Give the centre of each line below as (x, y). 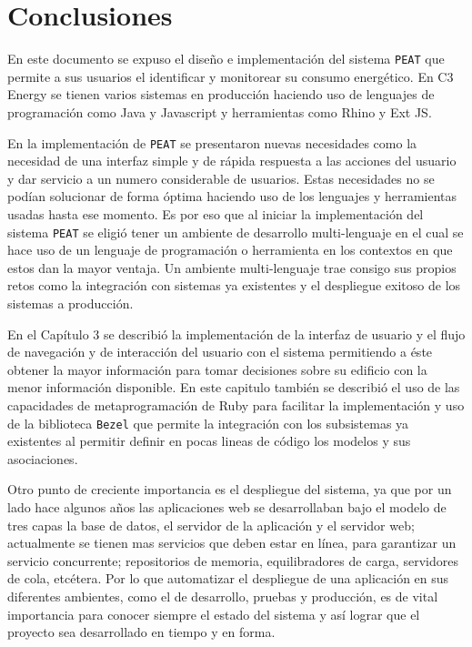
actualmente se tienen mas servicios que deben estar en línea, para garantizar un (232, 543)
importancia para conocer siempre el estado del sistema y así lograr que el (214, 614)
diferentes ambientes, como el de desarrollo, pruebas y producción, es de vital (223, 596)
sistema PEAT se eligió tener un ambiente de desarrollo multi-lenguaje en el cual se (236, 232)
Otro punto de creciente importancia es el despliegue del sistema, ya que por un (230, 489)
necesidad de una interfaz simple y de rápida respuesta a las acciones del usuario (232, 161)
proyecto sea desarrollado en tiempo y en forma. (141, 632)
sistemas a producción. (70, 303)
